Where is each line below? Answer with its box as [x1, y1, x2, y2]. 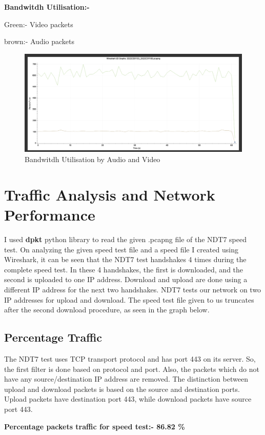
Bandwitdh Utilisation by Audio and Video [25, 154, 160, 165]
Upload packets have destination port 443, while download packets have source [4, 393, 252, 404]
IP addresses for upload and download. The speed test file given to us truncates [4, 294, 254, 305]
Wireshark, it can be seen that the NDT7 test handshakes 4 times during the [4, 254, 247, 265]
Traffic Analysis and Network [4, 184, 215, 205]
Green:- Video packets [4, 18, 73, 29]
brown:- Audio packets [4, 36, 75, 47]
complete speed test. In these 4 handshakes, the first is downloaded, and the [4, 264, 243, 274]
